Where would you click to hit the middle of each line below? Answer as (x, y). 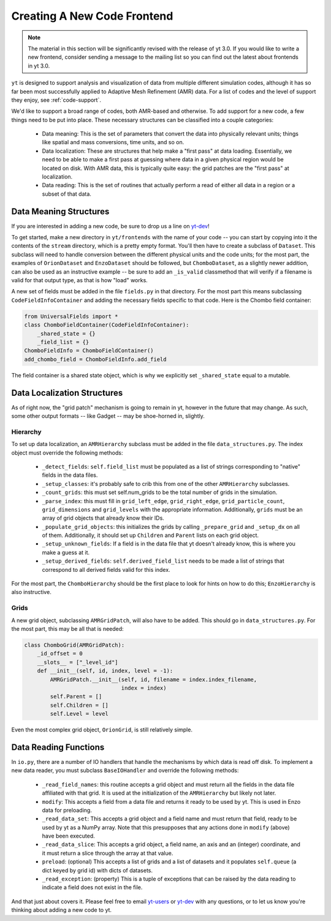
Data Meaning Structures (60, 211)
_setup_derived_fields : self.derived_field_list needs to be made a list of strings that (163, 561)
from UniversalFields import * (71, 316)
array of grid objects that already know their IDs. (103, 518)
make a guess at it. (66, 552)
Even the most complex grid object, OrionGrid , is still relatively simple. (102, 730)
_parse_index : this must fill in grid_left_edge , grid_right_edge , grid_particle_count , (163, 501)
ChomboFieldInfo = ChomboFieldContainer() (89, 351)
